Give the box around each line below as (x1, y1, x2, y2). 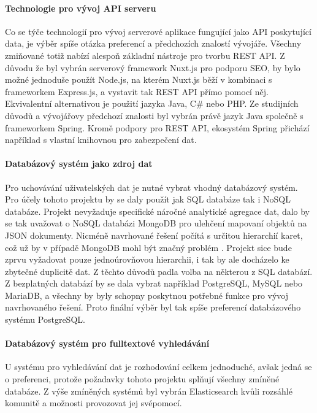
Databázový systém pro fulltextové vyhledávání (5, 337, 210, 350)
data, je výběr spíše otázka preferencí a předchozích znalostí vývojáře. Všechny (5, 37, 302, 50)
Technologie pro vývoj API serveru (5, 1, 156, 14)
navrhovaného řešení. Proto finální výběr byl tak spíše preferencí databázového (5, 301, 301, 314)
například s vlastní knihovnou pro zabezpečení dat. (5, 133, 197, 146)
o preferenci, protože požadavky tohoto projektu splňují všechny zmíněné (5, 372, 280, 385)
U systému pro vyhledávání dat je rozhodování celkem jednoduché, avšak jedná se (5, 360, 312, 373)
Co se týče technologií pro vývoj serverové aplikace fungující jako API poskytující (5, 25, 311, 37)
